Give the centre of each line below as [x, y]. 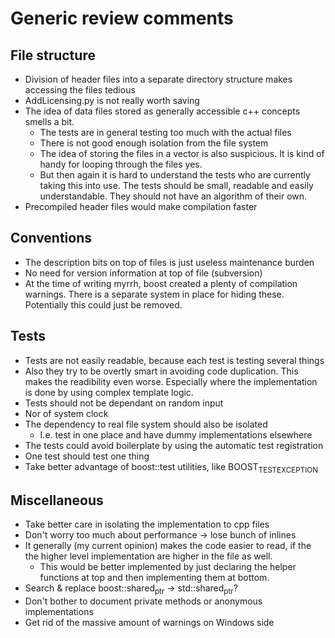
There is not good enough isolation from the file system [154, 143]
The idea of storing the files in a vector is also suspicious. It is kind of [182, 153]
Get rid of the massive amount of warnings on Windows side [149, 623]
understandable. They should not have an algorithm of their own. [173, 196]
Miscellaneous [57, 500]
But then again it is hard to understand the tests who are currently [175, 175]
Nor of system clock [66, 413]
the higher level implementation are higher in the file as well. [148, 556]
